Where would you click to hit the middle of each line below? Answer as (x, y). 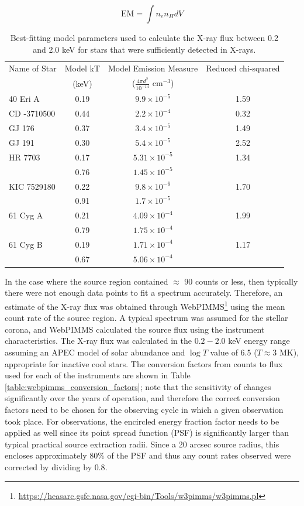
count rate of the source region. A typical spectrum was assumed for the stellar (146, 318)
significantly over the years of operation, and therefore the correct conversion (142, 398)
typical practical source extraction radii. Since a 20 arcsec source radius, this (142, 444)
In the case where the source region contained (87, 281)
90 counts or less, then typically (241, 281)
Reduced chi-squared (243, 68)
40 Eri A (24, 99)
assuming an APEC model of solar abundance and (95, 352)
